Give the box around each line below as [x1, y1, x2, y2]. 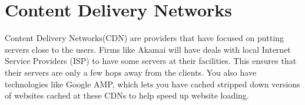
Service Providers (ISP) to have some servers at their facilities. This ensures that [5, 55, 297, 67]
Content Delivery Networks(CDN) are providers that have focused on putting [5, 32, 284, 44]
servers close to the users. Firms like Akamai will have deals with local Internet [5, 43, 291, 55]
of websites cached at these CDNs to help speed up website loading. [5, 89, 249, 101]
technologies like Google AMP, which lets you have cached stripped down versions [5, 77, 300, 90]
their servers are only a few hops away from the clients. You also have [5, 66, 257, 78]
